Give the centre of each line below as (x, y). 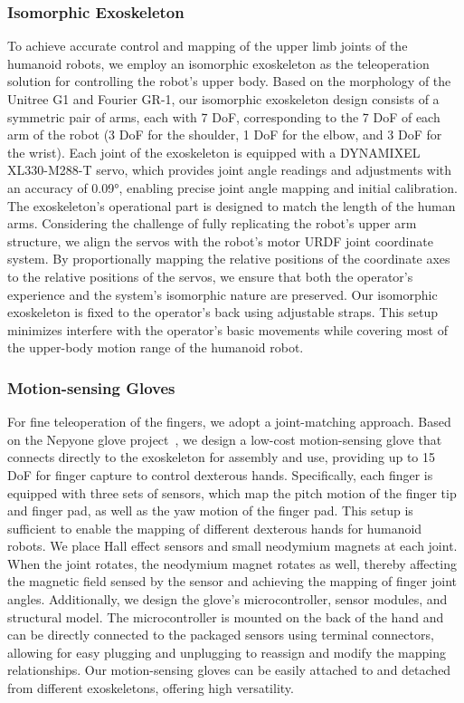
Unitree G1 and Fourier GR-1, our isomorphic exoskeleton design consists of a (223, 99)
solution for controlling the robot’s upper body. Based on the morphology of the (229, 81)
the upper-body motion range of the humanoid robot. (156, 347)
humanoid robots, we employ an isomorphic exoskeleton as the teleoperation (218, 63)
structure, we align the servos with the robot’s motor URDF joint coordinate (220, 241)
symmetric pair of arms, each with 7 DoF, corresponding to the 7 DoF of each (224, 116)
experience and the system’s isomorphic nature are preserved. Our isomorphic (223, 294)
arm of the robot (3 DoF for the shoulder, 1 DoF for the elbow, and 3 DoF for (225, 135)
